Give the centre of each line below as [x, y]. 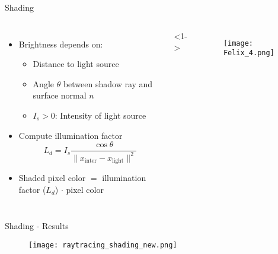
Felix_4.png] [249, 53]
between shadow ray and [108, 83]
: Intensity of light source [100, 115]
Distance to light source [76, 64]
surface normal [60, 95]
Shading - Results [37, 226]
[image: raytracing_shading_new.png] [103, 245]
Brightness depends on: [61, 44]
